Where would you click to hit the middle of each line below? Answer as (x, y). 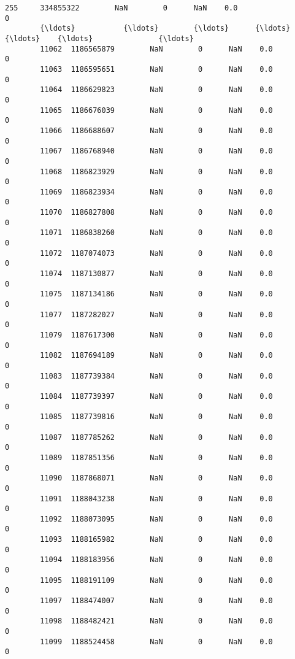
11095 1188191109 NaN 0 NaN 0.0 (156, 580)
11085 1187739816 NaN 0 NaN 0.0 (156, 417)
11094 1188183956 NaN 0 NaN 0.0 (156, 560)
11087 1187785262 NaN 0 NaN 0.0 (156, 437)
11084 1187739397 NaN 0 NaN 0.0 (156, 396)
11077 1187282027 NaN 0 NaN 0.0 (156, 314)
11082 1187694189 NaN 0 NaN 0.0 (156, 356)
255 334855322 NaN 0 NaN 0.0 (121, 8)
